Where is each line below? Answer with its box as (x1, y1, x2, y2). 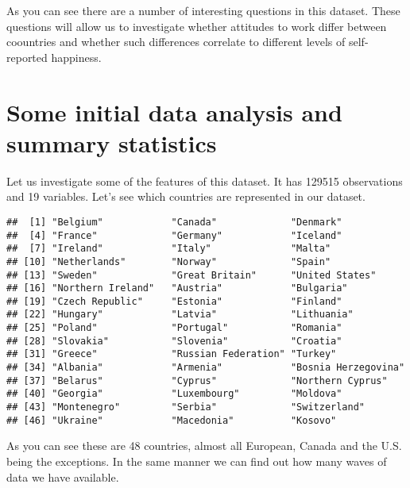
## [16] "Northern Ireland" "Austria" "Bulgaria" (6, 282, 348, 294)
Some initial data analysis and (6, 95, 342, 128)
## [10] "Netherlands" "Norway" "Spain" (6, 256, 331, 267)
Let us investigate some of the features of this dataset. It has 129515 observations (6, 172, 403, 189)
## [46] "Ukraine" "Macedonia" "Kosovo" (6, 414, 337, 426)
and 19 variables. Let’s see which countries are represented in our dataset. (6, 188, 366, 205)
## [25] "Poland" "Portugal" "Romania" (6, 322, 342, 334)
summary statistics (6, 126, 217, 159)
